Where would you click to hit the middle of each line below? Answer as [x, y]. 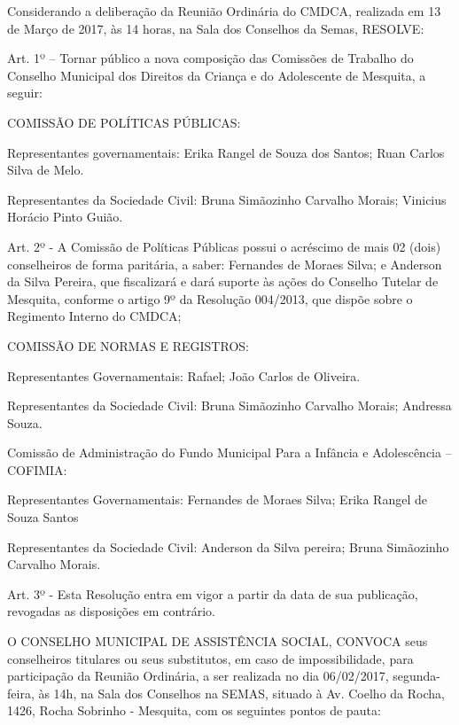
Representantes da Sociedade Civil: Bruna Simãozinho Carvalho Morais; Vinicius [227, 199]
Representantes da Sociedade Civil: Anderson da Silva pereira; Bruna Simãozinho [228, 546]
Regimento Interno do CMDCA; [94, 316]
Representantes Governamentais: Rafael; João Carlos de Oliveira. [184, 375]
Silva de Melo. [46, 170]
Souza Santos [43, 517]
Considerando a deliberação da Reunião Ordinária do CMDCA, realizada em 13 [224, 11]
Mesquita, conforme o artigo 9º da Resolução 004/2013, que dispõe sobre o [210, 298]
